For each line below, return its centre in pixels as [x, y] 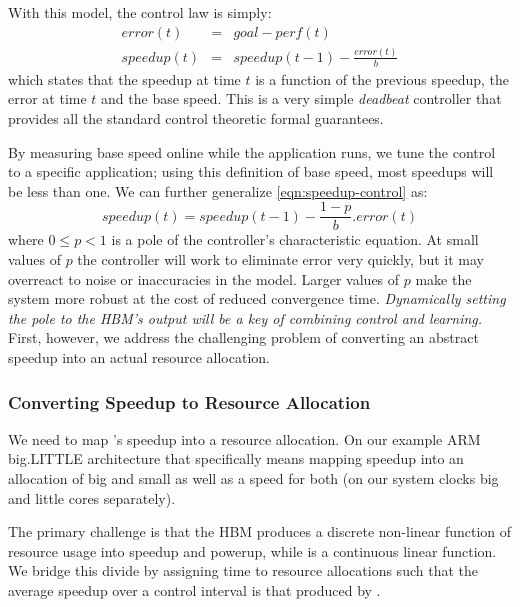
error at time [47, 98]
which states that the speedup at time [124, 78]
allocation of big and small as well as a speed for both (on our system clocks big [253, 477]
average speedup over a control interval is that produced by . [194, 589]
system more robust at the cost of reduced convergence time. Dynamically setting [257, 298]
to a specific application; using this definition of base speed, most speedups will [251, 171]
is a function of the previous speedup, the [382, 78]
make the [443, 278]
